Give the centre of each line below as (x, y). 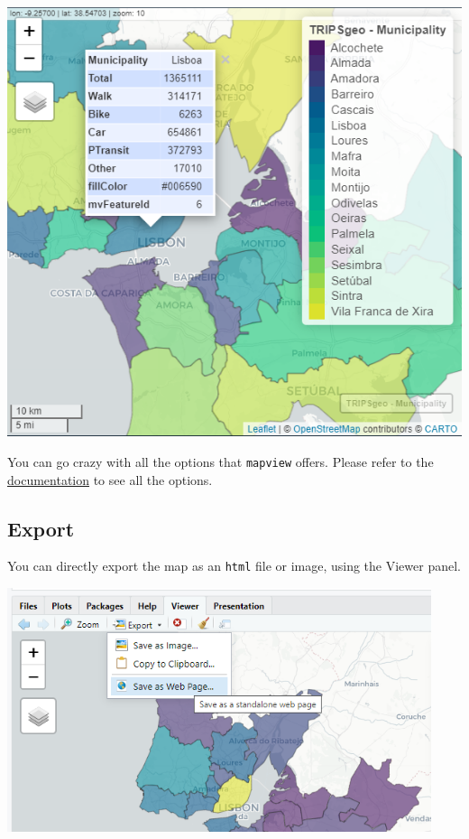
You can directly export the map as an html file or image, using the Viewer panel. (234, 566)
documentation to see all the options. (110, 479)
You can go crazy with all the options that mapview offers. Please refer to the (221, 461)
